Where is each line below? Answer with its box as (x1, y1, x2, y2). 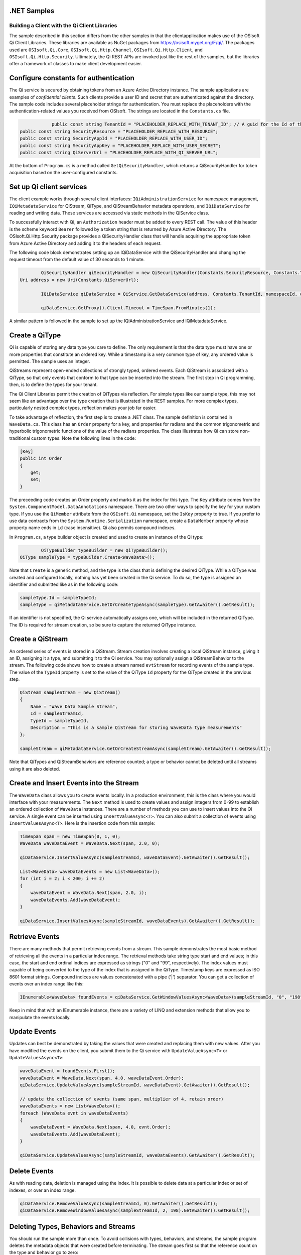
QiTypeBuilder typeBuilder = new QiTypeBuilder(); (41, 547, 168, 553)
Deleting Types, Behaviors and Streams (9, 1222, 135, 1231)
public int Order (20, 456, 63, 461)
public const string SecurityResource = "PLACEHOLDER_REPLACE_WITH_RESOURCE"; (20, 129, 218, 134)
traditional (9, 435, 30, 441)
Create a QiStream (9, 635, 68, 644)
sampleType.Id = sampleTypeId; (20, 595, 97, 600)
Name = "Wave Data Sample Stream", (30, 703, 118, 709)
